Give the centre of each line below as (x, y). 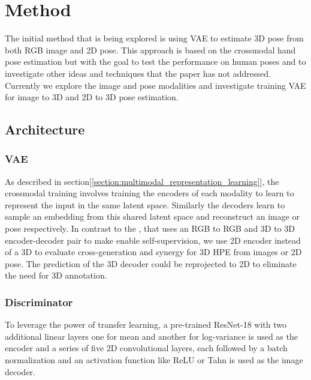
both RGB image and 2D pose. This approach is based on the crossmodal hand (150, 50)
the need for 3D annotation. (56, 275)
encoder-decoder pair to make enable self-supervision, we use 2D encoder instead (153, 240)
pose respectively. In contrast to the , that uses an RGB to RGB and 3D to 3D (150, 228)
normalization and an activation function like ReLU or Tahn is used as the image (154, 360)
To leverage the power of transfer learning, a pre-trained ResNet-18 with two (146, 324)
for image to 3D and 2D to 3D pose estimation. (92, 97)
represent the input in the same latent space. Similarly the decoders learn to (145, 204)
